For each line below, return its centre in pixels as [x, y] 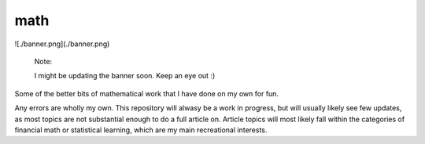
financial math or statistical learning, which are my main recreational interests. [141, 130]
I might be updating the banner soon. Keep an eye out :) [125, 76]
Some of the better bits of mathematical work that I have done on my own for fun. [147, 93]
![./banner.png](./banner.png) [62, 44]
